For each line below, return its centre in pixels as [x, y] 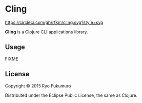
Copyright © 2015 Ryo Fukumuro [38, 86]
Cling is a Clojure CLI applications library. [47, 32]
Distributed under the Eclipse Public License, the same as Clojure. [71, 95]
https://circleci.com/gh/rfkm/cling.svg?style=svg [54, 22]
